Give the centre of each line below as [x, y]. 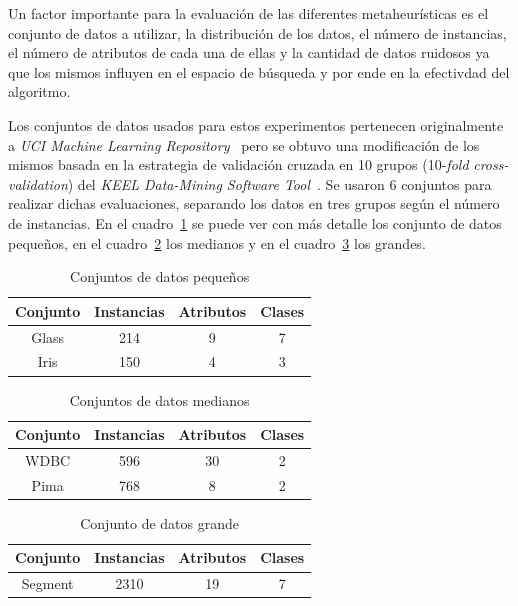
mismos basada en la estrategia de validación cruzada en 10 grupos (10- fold [238, 164]
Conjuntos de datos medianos [159, 399]
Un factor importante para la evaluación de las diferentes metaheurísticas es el [248, 13]
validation [38, 183]
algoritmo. [39, 91]
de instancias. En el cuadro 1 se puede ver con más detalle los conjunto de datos [255, 222]
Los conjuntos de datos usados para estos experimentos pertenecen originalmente [256, 124]
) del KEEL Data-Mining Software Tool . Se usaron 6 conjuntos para [279, 183]
